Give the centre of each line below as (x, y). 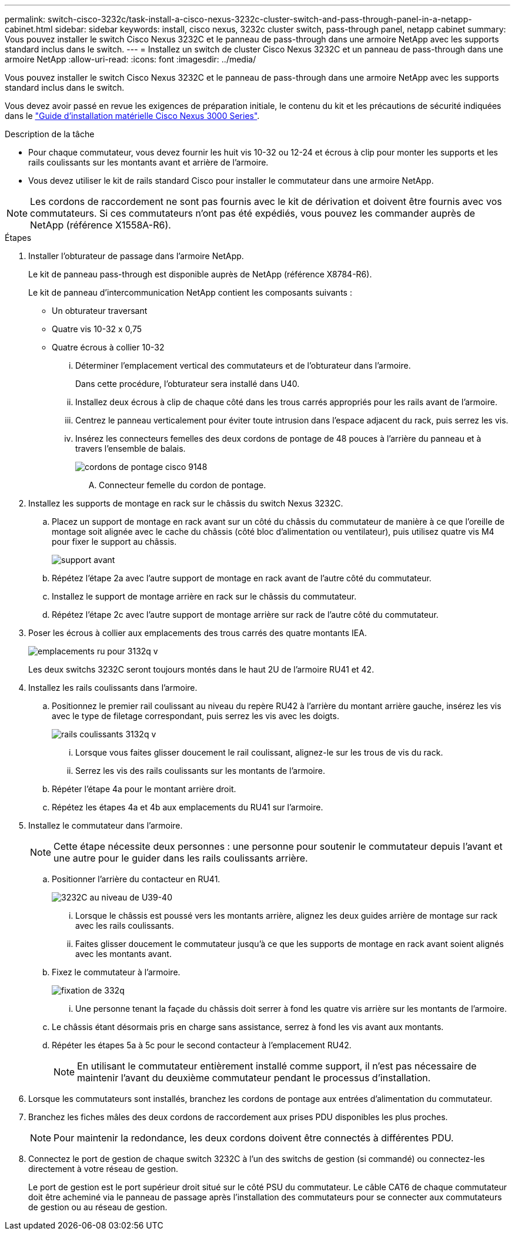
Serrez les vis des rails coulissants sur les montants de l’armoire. (200, 771)
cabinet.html (29, 29)
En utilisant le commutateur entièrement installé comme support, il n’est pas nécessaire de (277, 1066)
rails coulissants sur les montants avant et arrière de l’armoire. (148, 162)
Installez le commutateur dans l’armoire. (106, 825)
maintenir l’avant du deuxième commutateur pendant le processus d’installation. (254, 1078)
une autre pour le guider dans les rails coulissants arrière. (181, 858)
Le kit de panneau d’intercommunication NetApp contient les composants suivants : (190, 292)
